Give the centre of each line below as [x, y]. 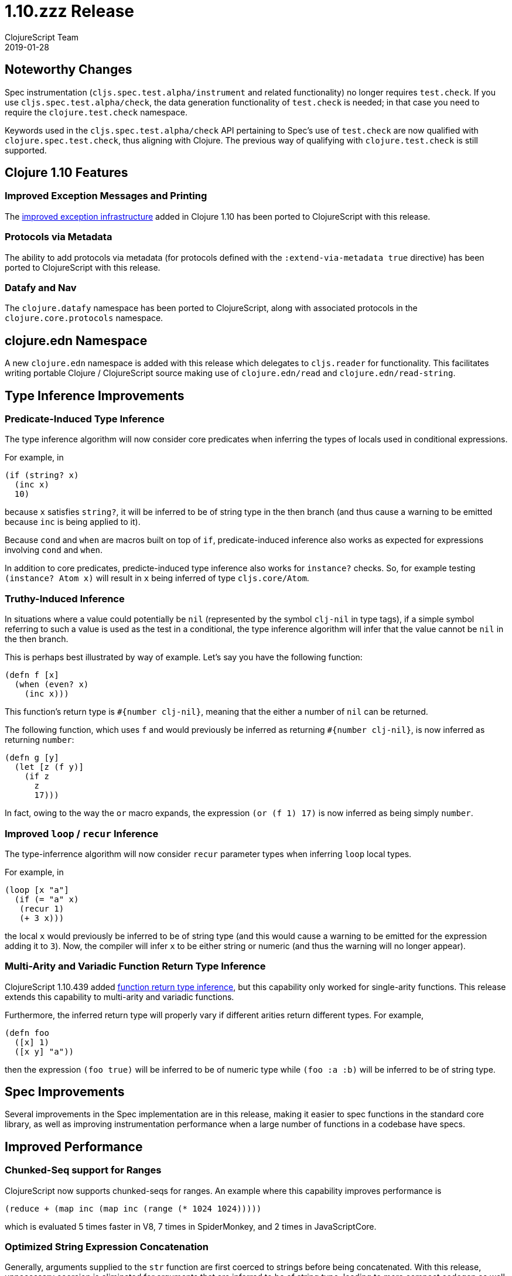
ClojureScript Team [42, 37]
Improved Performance [74, 1147]
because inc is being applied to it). [73, 522]
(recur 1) [42, 908]
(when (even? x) [52, 685]
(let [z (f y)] [49, 767]
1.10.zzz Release [70, 11]
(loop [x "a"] [37, 890]
